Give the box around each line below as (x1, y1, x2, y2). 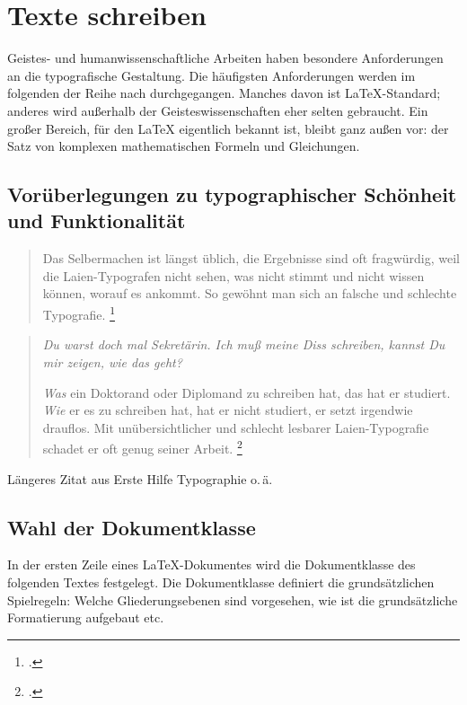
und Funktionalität (7, 207, 186, 234)
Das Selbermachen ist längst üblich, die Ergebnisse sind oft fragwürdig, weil (42, 249, 460, 268)
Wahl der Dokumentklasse (7, 513, 256, 541)
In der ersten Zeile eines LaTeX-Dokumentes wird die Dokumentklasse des (7, 555, 416, 574)
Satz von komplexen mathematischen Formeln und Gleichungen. (7, 137, 360, 155)
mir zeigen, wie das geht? (42, 352, 182, 371)
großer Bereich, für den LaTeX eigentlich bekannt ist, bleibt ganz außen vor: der (7, 119, 449, 137)
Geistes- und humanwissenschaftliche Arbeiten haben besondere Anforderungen (7, 48, 444, 67)
